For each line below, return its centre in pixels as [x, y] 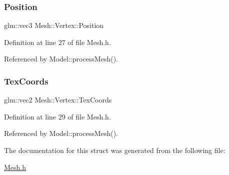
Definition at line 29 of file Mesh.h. [57, 116]
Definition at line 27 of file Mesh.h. [57, 42]
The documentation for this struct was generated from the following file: [115, 150]
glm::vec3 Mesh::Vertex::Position [54, 25]
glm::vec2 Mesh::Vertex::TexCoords [58, 100]
